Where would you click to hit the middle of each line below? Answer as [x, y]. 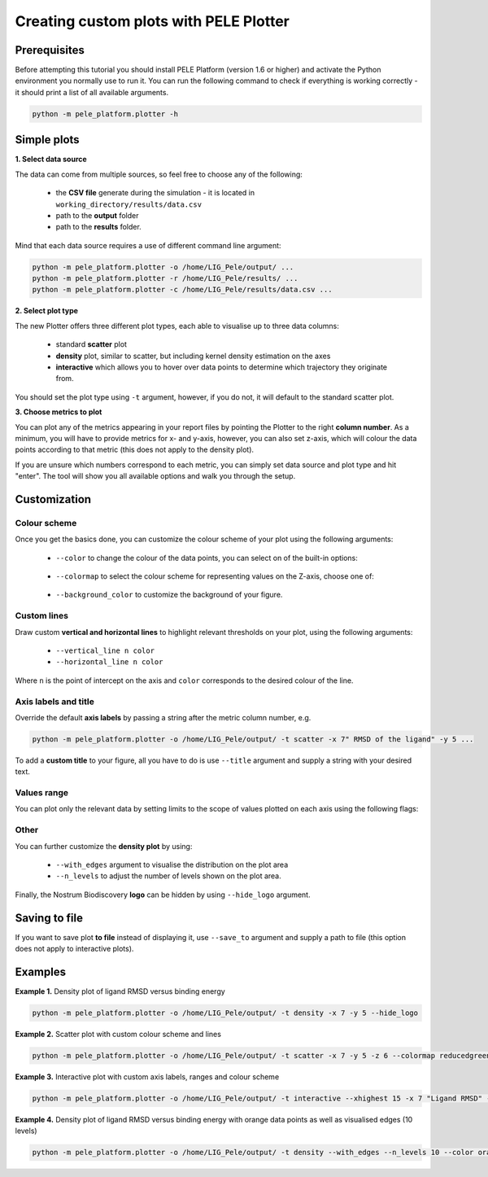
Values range [42, 793]
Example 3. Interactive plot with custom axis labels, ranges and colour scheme [147, 1076]
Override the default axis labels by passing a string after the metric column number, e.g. [163, 717]
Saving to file [49, 918]
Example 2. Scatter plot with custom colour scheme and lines [118, 1034]
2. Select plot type [47, 311]
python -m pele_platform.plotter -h [105, 114]
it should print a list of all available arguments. [92, 92]
